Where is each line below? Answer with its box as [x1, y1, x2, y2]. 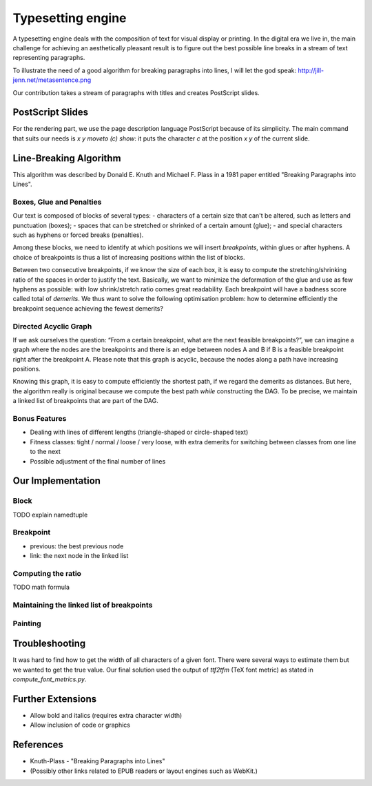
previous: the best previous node [30, 541, 124, 550]
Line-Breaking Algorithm [12, 152, 121, 164]
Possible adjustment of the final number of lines [30, 457, 166, 465]
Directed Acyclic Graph [12, 321, 92, 331]
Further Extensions [12, 693, 96, 705]
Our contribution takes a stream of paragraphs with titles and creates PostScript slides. [12, 88, 260, 96]
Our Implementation [12, 475, 101, 487]
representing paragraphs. [12, 54, 85, 62]
